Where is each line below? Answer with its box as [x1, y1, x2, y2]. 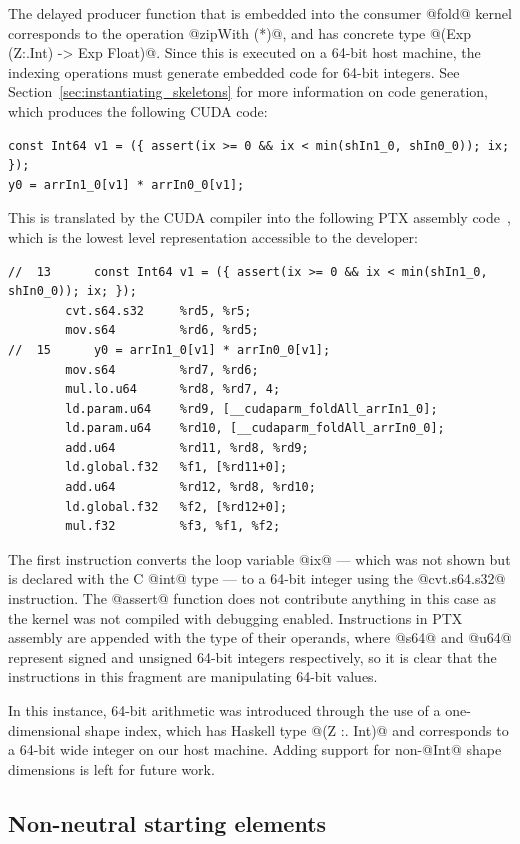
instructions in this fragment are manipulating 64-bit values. [8, 666, 378, 687]
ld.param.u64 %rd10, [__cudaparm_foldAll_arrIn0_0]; [65, 421, 445, 436]
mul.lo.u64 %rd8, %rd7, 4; [65, 382, 281, 397]
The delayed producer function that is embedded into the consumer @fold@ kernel [8, 3, 512, 23]
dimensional [8, 719, 81, 740]
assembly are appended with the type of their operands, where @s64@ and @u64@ [8, 627, 512, 648]
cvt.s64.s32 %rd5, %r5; [65, 303, 252, 318]
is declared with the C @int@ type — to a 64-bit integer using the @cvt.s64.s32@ [8, 568, 506, 589]
